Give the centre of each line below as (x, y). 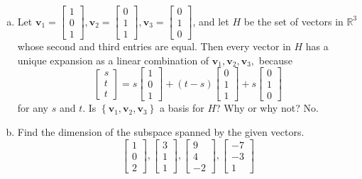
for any (33, 108)
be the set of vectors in (294, 21)
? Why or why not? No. (267, 108)
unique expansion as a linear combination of (113, 60)
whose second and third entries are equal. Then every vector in (154, 46)
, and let (211, 21)
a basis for (182, 108)
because (275, 60)
